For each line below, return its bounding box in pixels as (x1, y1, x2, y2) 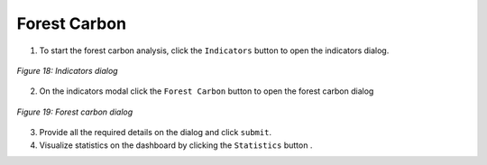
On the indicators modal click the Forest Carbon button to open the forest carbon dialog (39, 86, 374, 96)
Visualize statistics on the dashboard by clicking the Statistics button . (39, 140, 313, 151)
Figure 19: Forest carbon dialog (16, 106, 133, 117)
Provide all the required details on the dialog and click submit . (39, 127, 272, 138)
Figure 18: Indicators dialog (16, 65, 118, 76)
